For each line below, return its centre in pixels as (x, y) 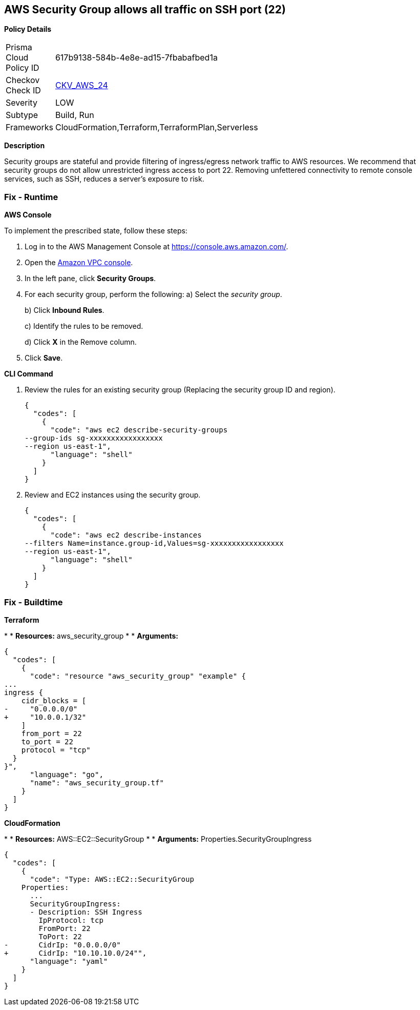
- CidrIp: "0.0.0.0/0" (62, 945)
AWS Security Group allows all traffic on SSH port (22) (145, 9)
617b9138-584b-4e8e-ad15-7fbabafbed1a (136, 58)
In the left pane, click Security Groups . (90, 279)
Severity (22, 103)
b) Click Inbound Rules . (65, 310)
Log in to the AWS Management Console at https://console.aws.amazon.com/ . (156, 247)
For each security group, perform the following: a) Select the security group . (153, 294)
